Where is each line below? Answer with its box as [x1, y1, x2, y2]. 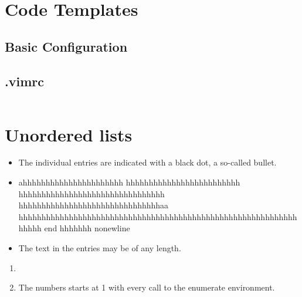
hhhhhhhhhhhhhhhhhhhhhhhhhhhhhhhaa [18, 199, 169, 211]
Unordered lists [5, 122, 133, 146]
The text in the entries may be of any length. [18, 242, 181, 254]
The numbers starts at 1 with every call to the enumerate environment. [18, 281, 275, 293]
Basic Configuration [5, 37, 128, 55]
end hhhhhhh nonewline [44, 222, 130, 234]
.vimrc [5, 72, 44, 90]
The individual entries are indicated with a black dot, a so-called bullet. [18, 156, 277, 168]
